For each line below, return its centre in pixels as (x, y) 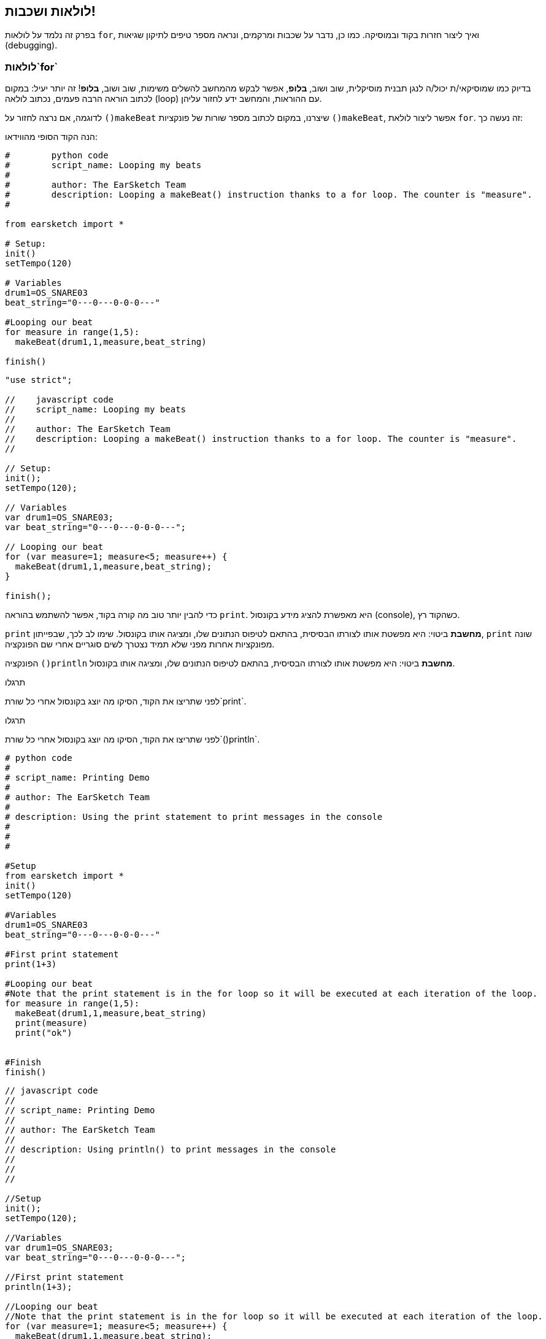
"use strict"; (39, 380)
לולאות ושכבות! (50, 11)
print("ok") (44, 1033)
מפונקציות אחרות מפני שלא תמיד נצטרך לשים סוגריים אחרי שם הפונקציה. (140, 644)
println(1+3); (39, 1287)
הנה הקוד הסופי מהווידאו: (52, 137)
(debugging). (31, 45)
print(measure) (51, 1023)
